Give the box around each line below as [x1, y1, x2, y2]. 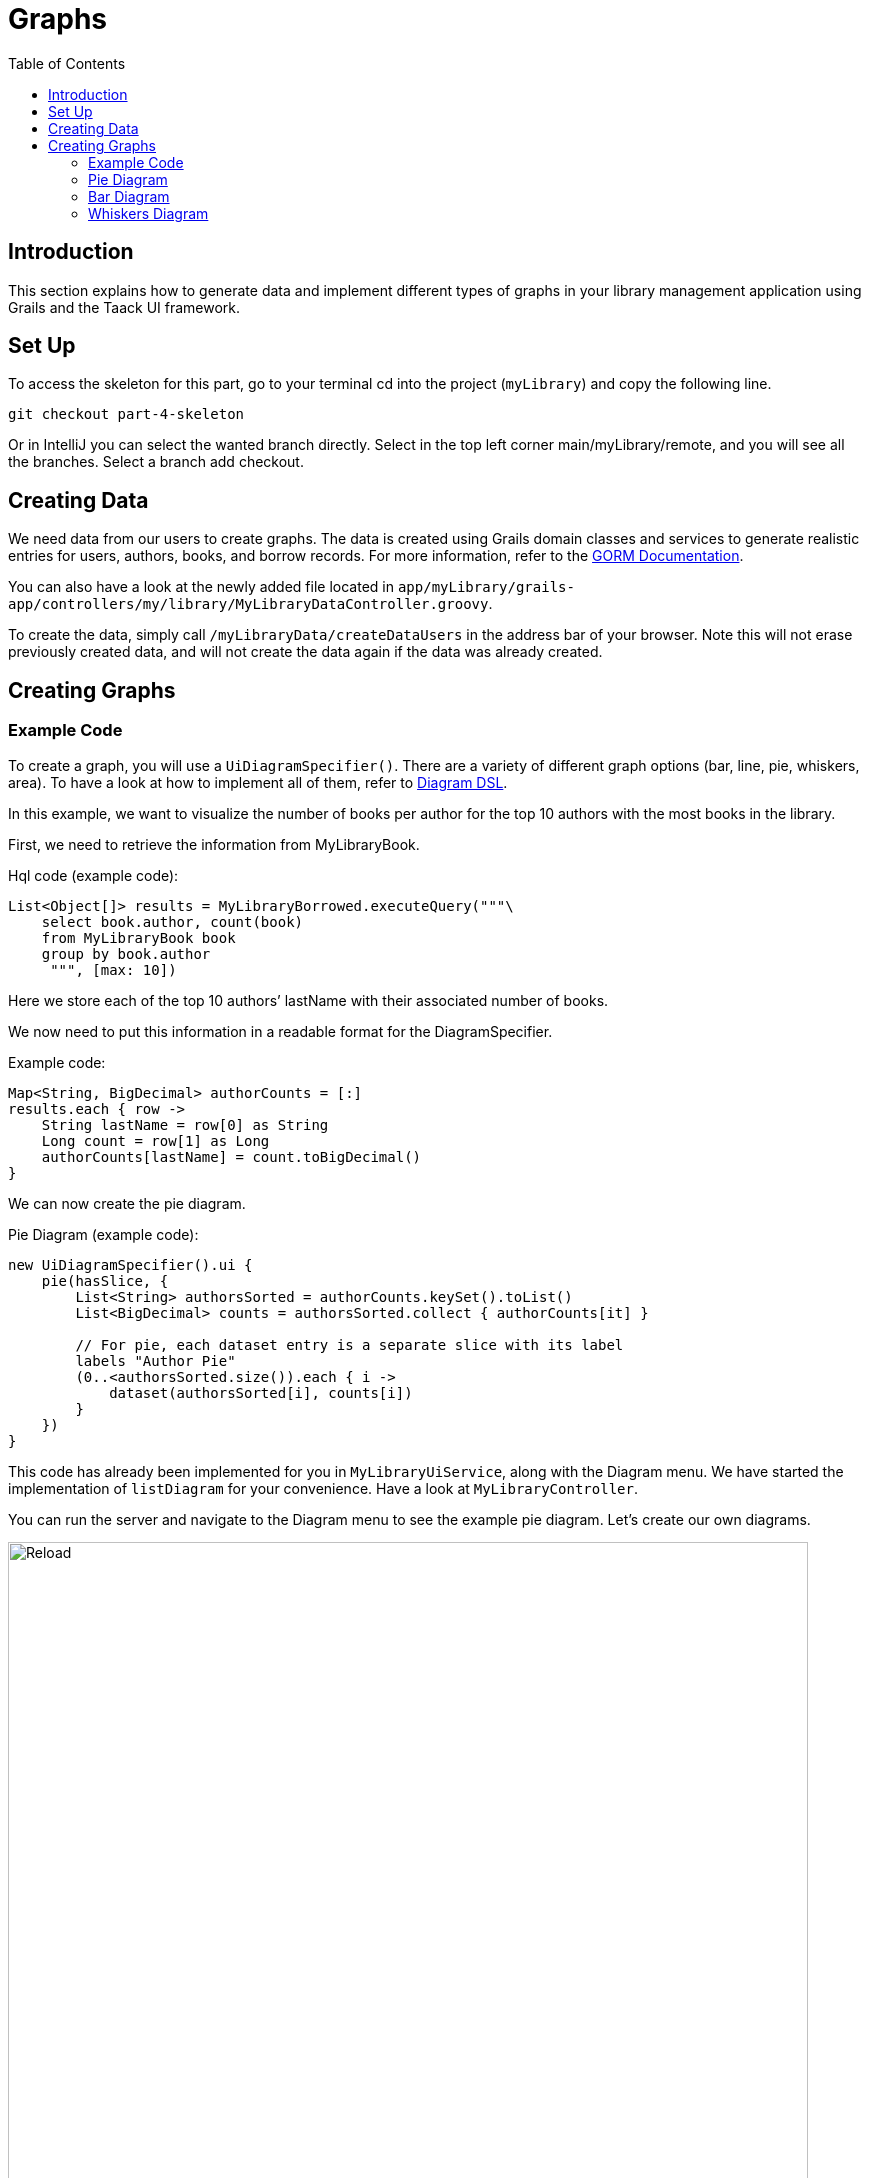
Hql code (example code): [8, 866, 179, 884]
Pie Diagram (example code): [8, 1225, 199, 1243]
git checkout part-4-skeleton [8, 406, 245, 423]
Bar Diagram [88, 187, 170, 205]
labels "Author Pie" [75, 1352, 236, 1369]
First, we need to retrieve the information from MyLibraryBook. [8, 835, 420, 853]
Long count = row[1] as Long [41, 1132, 270, 1149]
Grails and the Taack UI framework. [8, 298, 241, 316]
